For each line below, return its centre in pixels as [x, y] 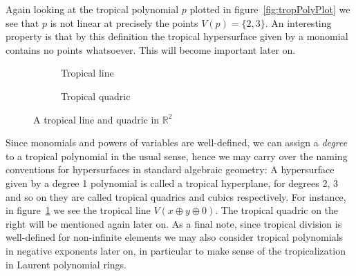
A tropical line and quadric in [96, 119]
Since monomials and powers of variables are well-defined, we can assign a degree [177, 142]
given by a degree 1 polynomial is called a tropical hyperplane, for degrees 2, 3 [172, 183]
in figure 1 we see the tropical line [78, 210]
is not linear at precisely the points [124, 22]
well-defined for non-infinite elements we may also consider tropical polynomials [175, 237]
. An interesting [298, 22]
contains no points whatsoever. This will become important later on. [151, 49]
